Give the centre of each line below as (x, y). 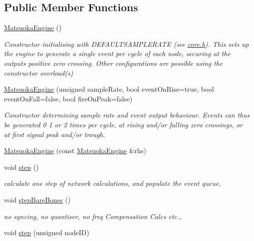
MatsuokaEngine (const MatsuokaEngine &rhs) (75, 151)
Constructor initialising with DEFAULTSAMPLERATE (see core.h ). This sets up (127, 44)
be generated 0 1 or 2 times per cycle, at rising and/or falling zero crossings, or (123, 124)
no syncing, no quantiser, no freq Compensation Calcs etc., (93, 216)
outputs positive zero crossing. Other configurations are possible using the (113, 63)
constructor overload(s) (39, 72)
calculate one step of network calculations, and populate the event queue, (113, 183)
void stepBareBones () (37, 199)
